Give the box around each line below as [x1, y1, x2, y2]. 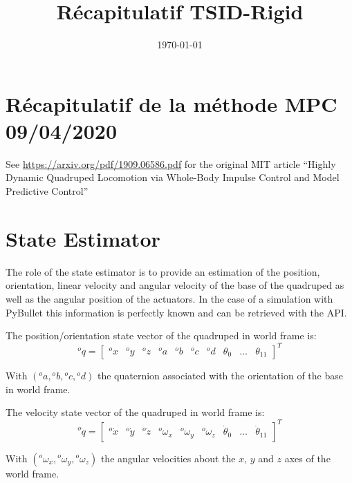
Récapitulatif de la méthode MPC [6, 89, 337, 117]
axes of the [284, 451, 331, 465]
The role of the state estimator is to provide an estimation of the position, [6, 264, 320, 278]
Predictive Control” [6, 184, 89, 198]
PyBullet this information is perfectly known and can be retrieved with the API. [6, 305, 347, 319]
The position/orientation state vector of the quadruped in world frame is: [6, 328, 317, 343]
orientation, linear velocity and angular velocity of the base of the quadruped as [6, 278, 344, 292]
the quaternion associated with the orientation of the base [97, 368, 343, 383]
